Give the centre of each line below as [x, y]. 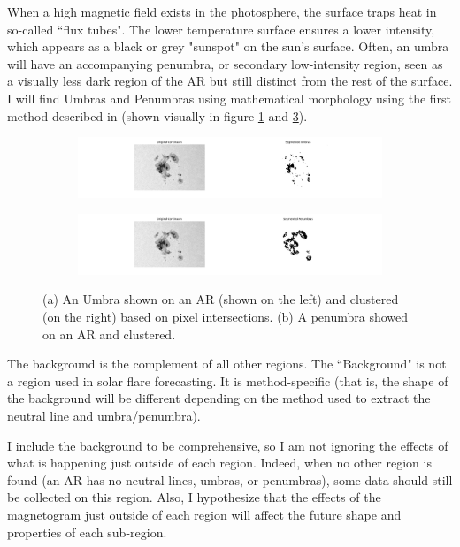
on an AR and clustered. [109, 334]
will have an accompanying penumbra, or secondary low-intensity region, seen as [225, 63]
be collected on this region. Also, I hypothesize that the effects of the [194, 497]
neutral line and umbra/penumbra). [104, 415]
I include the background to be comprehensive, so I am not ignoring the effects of [228, 445]
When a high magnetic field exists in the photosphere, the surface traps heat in [222, 11]
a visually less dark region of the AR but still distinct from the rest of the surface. [230, 81]
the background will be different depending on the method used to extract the [219, 398]
